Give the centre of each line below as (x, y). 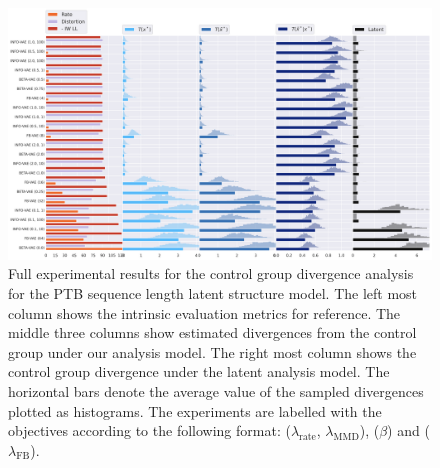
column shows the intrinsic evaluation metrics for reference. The (204, 312)
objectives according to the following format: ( (149, 430)
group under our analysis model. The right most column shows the (212, 351)
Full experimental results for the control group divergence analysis (211, 273)
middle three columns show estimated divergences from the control (212, 332)
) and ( (408, 430)
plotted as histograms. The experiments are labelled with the (195, 410)
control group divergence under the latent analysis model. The (199, 371)
